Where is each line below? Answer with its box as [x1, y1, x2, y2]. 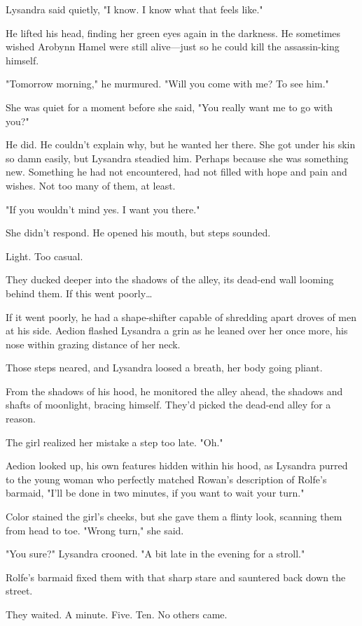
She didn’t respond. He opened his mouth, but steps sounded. [6, 225, 271, 240]
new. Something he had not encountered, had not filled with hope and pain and [6, 164, 347, 179]
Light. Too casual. [6, 248, 83, 263]
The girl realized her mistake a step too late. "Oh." [6, 434, 223, 449]
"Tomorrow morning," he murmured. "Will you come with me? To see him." [6, 76, 329, 91]
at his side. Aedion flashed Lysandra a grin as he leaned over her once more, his [6, 323, 348, 338]
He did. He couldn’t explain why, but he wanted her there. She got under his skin [6, 137, 356, 152]
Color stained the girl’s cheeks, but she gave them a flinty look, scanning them [6, 509, 342, 524]
